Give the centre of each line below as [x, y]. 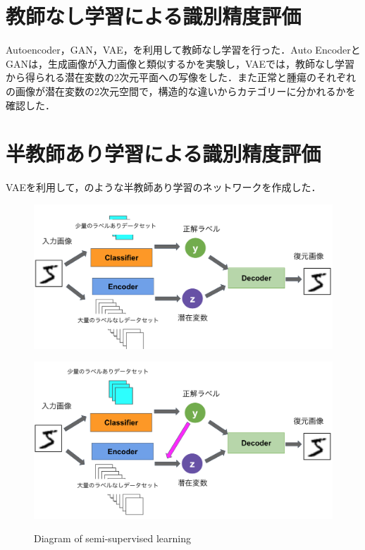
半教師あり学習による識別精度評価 [163, 153]
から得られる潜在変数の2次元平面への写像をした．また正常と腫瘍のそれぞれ [181, 77]
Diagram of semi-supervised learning [112, 538]
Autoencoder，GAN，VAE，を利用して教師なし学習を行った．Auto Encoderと [183, 50]
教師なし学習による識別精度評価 [154, 16]
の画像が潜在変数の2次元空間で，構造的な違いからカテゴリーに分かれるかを [181, 91]
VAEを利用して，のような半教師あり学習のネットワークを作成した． [163, 187]
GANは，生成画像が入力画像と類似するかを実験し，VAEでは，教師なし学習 [180, 63]
